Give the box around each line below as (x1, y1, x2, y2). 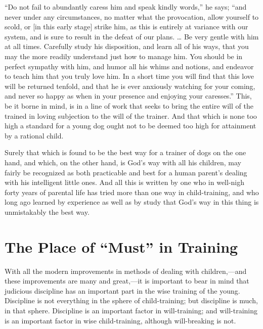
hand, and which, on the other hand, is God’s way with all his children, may (5, 157, 241, 167)
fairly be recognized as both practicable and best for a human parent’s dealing (5, 167, 247, 177)
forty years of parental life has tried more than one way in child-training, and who (5, 186, 259, 197)
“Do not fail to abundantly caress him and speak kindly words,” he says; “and (5, 2, 247, 12)
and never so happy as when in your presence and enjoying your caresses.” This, (5, 90, 252, 101)
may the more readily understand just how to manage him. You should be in (5, 51, 243, 61)
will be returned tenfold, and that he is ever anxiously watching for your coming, (5, 80, 255, 91)
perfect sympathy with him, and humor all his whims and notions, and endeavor (5, 61, 254, 71)
